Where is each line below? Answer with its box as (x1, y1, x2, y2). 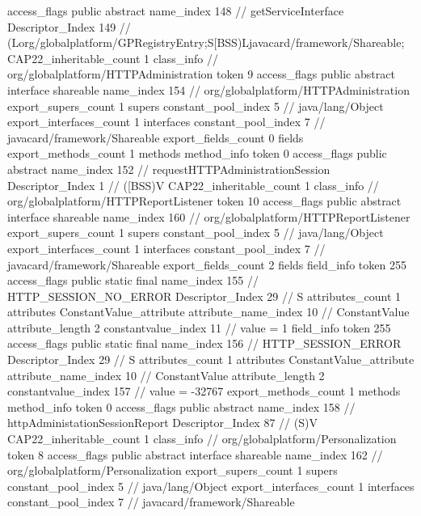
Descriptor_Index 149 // (7, 18, 131, 35)
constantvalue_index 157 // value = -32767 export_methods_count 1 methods (7, 383, 401, 400)
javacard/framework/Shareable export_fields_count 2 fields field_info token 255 (7, 256, 406, 273)
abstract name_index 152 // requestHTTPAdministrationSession (7, 160, 330, 177)
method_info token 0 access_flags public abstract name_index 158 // (7, 398, 356, 415)
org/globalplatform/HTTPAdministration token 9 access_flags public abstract (7, 66, 395, 82)
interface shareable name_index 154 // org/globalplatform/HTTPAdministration (7, 81, 410, 98)
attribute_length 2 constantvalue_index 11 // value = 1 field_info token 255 (7, 319, 391, 336)
